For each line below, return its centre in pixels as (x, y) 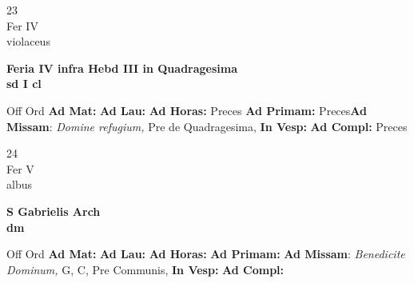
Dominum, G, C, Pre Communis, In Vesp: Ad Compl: (145, 269)
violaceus (28, 41)
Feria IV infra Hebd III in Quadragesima (122, 68)
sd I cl (24, 84)
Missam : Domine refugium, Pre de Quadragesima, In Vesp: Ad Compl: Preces (207, 126)
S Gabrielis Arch (54, 211)
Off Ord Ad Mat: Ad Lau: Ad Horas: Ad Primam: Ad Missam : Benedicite (206, 254)
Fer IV (22, 25)
